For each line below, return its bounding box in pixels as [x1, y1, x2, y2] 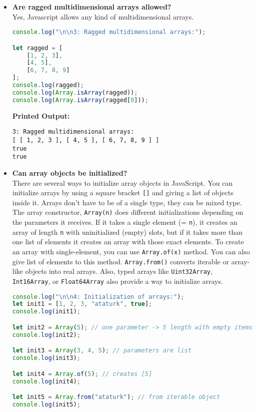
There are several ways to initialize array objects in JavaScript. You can [12, 177, 233, 188]
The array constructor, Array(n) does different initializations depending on [12, 207, 243, 217]
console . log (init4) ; [12, 377, 80, 385]
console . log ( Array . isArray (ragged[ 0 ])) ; [12, 96, 148, 104]
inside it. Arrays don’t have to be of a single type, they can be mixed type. [12, 197, 242, 207]
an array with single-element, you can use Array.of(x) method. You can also [12, 246, 250, 256]
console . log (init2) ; [12, 331, 80, 338]
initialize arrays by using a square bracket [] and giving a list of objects [12, 187, 233, 198]
